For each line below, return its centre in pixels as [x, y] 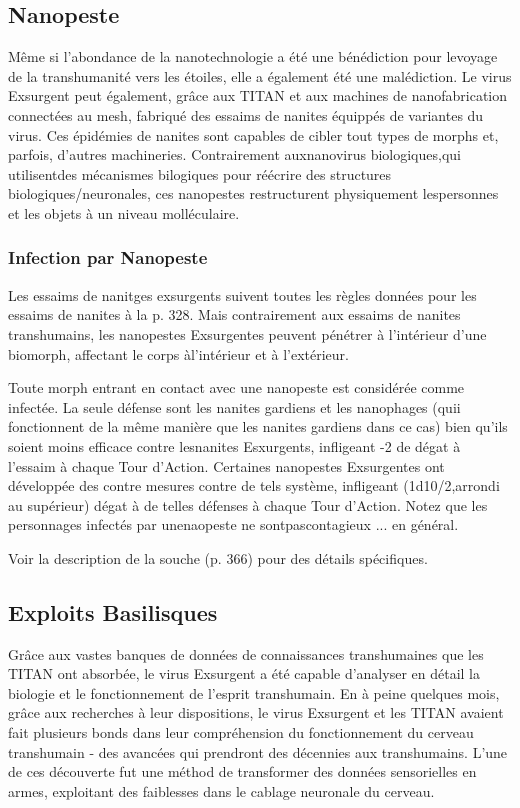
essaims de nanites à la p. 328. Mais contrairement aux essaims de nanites [234, 314]
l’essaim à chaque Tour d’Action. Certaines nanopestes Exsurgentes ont [226, 465]
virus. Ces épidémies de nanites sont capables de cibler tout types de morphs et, [253, 134]
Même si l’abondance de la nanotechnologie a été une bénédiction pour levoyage [253, 56]
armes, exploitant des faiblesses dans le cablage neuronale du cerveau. [221, 790]
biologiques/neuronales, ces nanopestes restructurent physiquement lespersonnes [253, 193]
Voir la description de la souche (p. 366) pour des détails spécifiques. [218, 557]
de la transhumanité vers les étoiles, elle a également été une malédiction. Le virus [260, 75]
